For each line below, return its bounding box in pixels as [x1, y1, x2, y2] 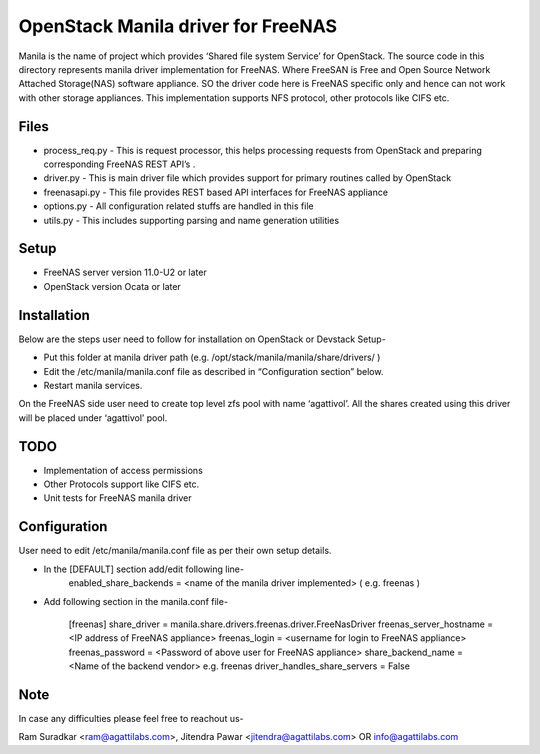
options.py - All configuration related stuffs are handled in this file [43, 200, 314, 212]
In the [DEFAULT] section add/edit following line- [43, 563, 245, 575]
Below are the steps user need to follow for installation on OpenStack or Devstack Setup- [18, 333, 387, 345]
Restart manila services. [43, 379, 143, 391]
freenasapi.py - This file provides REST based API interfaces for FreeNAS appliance [43, 186, 389, 198]
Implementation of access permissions [43, 464, 204, 476]
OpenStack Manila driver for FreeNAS [18, 15, 338, 37]
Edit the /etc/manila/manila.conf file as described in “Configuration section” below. [43, 365, 384, 377]
